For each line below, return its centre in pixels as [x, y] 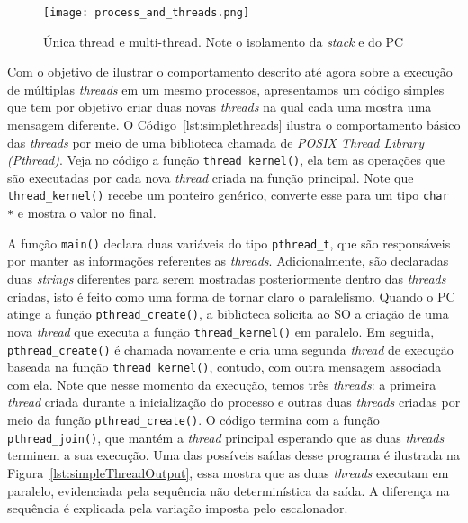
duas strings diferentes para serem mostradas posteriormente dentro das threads [227, 279]
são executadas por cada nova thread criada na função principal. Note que [211, 177]
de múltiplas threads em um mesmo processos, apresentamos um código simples [226, 89]
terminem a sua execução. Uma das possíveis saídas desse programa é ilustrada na [234, 455]
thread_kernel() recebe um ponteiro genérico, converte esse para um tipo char [228, 195]
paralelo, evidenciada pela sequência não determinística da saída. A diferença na [229, 490]
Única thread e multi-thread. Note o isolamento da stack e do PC [224, 41]
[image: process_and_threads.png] [147, 13]
